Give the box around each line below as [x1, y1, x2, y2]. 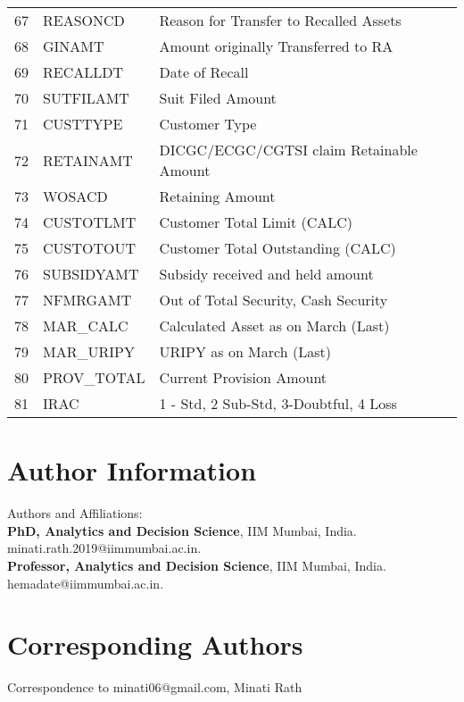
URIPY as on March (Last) [159, 341, 331, 362]
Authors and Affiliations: [7, 504, 143, 522]
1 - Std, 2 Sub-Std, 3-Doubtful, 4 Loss [159, 393, 397, 414]
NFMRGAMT [43, 289, 132, 310]
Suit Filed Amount [159, 88, 277, 108]
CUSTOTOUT [43, 238, 137, 258]
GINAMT [43, 36, 104, 56]
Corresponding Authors [7, 626, 303, 663]
